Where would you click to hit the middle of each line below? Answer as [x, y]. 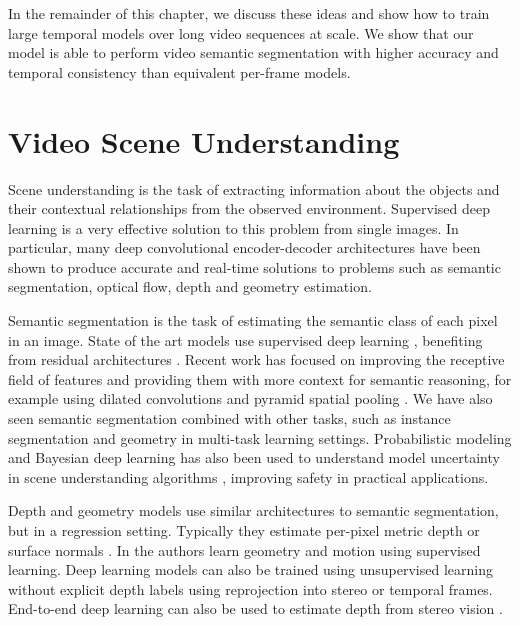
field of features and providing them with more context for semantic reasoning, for [260, 378]
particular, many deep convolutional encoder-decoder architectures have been [244, 247]
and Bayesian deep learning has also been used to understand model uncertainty [254, 457]
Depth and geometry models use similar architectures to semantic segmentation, [253, 510]
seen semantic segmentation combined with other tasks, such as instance [229, 418]
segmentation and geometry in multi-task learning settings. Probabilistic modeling [260, 437]
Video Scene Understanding [204, 140]
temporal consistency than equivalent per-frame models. [179, 71]
